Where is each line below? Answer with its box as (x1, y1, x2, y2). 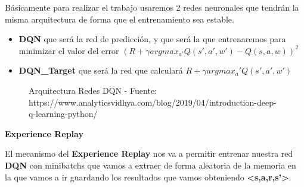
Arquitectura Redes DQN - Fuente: (29, 84, 157, 96)
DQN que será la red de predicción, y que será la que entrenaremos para (18, 33, 286, 45)
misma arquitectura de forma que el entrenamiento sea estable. (5, 12, 234, 25)
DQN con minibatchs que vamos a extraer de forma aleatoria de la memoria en (5, 159, 296, 171)
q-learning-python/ (29, 107, 98, 120)
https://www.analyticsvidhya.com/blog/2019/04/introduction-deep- (29, 96, 277, 108)
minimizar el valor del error (18, 44, 119, 56)
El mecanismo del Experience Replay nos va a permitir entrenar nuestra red (5, 147, 293, 160)
